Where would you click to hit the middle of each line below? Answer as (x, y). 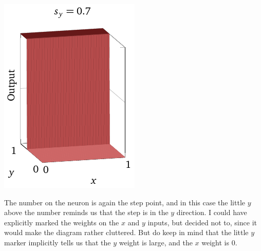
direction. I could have (212, 212)
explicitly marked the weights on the (62, 222)
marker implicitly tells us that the (58, 242)
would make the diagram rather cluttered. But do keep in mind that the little (126, 232)
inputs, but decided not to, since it (202, 222)
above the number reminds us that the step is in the (86, 212)
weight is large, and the (156, 242)
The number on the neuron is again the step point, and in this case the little (125, 202)
